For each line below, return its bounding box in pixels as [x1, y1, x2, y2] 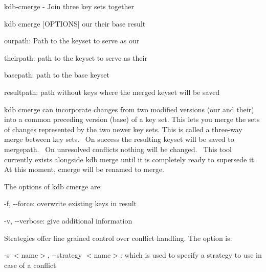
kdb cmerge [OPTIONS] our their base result [4, 18, 146, 29]
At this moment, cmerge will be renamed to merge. [4, 164, 164, 175]
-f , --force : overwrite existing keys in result [4, 198, 137, 209]
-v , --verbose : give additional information [4, 215, 132, 226]
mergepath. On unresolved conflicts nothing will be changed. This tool [4, 143, 232, 154]
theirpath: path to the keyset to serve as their [4, 52, 147, 63]
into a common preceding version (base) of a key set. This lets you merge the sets [4, 114, 260, 125]
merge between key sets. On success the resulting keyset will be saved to [4, 134, 234, 144]
